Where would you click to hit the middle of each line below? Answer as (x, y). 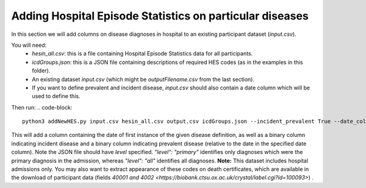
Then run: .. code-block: (42, 107)
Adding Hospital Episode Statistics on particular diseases (160, 16)
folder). (41, 71)
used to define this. (56, 96)
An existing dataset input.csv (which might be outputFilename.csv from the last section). (143, 79)
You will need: (29, 45)
